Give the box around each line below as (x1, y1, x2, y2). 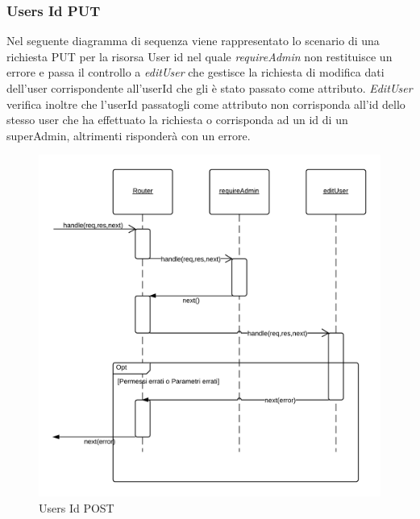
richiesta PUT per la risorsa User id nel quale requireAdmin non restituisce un (6, 48, 393, 64)
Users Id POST (39, 499, 114, 516)
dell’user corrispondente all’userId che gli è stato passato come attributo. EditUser (6, 80, 413, 96)
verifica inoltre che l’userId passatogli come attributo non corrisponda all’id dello (6, 95, 405, 112)
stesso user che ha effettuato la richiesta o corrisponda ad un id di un (6, 111, 348, 128)
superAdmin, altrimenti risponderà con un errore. (6, 127, 251, 143)
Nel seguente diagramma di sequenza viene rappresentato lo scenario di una (6, 32, 380, 49)
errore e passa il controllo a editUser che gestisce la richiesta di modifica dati (6, 64, 385, 81)
